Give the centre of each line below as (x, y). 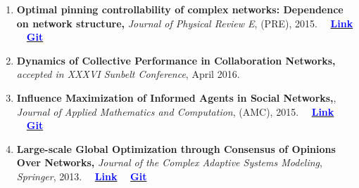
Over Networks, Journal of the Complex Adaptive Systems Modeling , (169, 162)
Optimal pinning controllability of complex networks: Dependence (180, 9)
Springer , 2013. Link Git (82, 176)
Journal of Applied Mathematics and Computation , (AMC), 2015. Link (175, 111)
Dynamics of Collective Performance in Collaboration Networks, (176, 60)
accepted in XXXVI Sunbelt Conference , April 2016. (128, 74)
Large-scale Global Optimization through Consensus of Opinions (176, 148)
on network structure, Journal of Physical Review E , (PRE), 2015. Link (185, 23)
